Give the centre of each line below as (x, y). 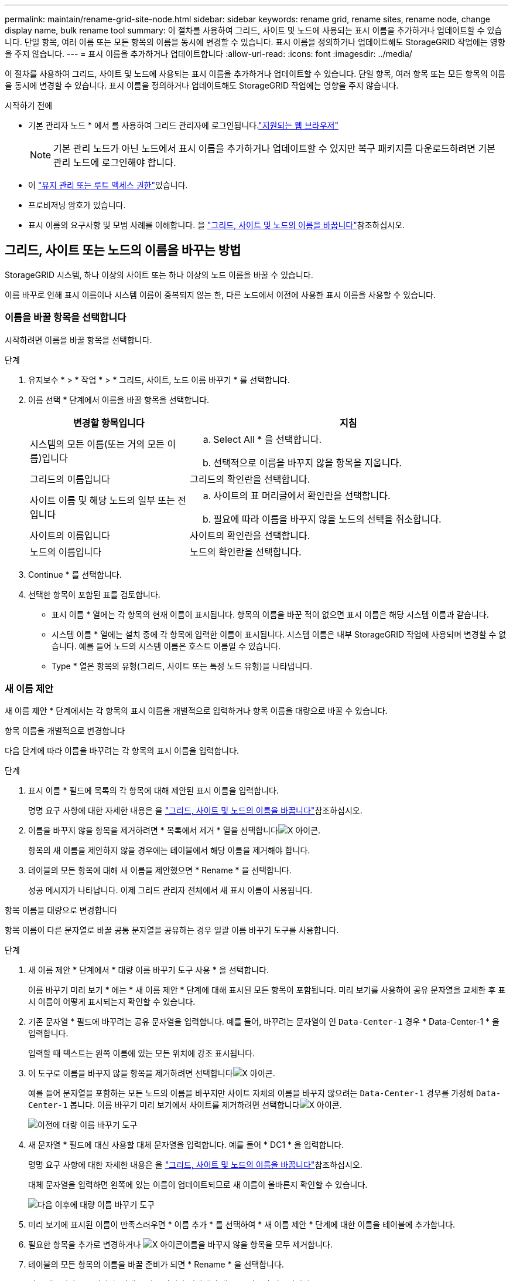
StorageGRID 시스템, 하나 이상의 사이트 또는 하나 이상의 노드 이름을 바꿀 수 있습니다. (159, 274)
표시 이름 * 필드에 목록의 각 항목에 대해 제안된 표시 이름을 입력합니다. (153, 791)
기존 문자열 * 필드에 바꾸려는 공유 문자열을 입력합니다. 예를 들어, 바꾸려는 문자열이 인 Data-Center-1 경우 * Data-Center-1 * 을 (264, 1022)
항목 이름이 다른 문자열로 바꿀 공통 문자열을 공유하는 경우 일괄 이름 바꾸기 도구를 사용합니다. (172, 930)
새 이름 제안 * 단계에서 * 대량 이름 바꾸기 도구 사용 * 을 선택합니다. (149, 970)
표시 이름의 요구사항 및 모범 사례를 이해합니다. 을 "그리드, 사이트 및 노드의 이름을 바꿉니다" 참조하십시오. (217, 225)
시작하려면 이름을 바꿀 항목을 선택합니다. (78, 340)
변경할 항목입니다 (109, 423)
